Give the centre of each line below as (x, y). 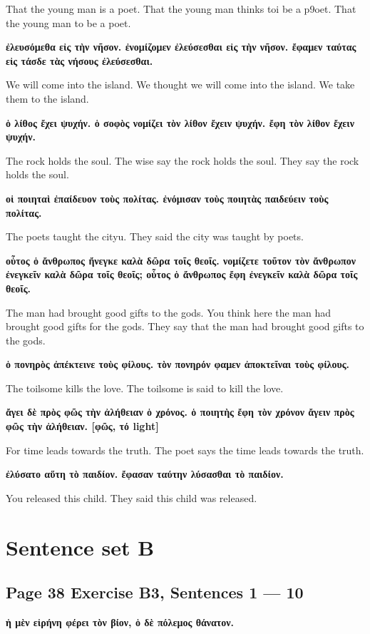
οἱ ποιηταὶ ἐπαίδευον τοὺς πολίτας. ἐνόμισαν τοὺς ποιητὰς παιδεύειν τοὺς (167, 198)
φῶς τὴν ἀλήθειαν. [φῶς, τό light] (82, 426)
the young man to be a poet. (68, 22)
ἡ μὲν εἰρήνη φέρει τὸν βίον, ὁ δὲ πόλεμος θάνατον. (120, 622)
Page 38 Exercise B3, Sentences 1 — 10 (155, 592)
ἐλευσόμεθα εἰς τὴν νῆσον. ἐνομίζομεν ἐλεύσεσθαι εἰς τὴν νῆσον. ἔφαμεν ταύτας (181, 47)
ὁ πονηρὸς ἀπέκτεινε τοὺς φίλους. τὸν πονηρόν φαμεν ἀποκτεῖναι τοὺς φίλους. (178, 364)
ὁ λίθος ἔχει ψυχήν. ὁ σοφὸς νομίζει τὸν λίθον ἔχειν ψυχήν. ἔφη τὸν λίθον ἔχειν (180, 122)
